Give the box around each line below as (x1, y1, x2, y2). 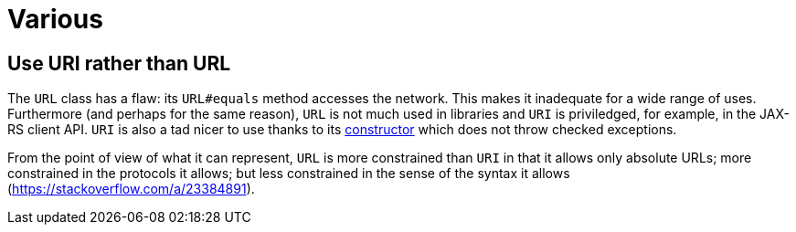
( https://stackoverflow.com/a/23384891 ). (7, 181, 255, 197)
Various (7, 4, 103, 35)
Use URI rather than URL (7, 51, 231, 75)
